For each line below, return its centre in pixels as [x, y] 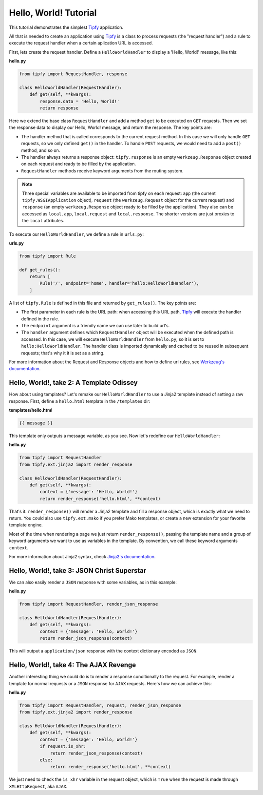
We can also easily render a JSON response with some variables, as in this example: [93, 582]
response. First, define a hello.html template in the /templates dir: [80, 401]
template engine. [26, 525]
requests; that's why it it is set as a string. [63, 353]
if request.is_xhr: [63, 746]
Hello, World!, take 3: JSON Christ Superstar [78, 571]
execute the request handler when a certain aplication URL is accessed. [81, 43]
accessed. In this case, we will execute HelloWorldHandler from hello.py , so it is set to [113, 339]
